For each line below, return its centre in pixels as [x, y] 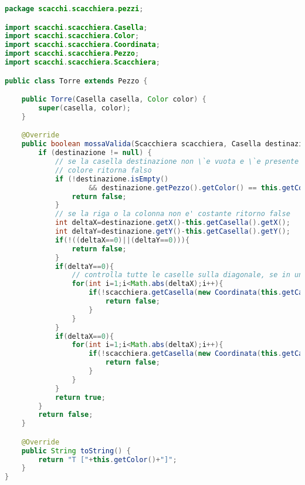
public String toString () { [76, 451]
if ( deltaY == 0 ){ [84, 266]
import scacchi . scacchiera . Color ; [72, 36]
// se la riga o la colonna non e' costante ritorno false [172, 214]
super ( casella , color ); [84, 108]
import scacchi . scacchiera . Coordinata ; [82, 45]
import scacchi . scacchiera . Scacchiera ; [82, 63]
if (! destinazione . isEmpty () [112, 179]
